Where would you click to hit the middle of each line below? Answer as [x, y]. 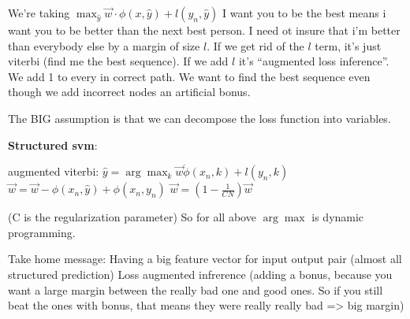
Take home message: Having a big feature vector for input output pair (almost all [205, 259]
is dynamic [338, 217]
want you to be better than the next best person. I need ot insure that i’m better [204, 30]
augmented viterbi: [54, 171]
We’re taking [39, 13]
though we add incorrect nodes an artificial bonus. [129, 92]
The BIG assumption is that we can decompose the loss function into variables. [199, 118]
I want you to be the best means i [304, 13]
